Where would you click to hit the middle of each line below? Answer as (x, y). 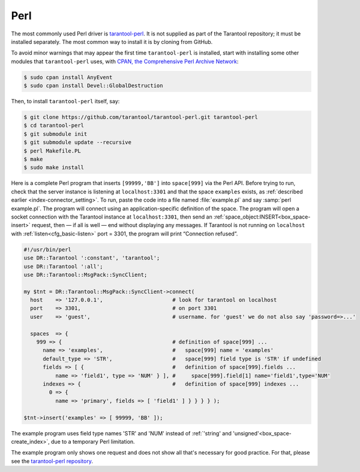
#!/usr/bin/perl (48, 250)
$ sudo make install (54, 168)
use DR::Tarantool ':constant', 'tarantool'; (92, 258)
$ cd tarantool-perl (54, 126)
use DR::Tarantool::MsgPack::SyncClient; (85, 274)
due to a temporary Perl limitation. (93, 441)
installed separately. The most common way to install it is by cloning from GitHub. (112, 41)
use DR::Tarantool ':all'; (63, 266)
